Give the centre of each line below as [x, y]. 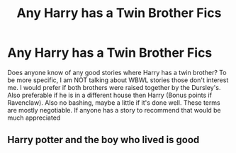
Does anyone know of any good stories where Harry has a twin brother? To [117, 72]
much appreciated [34, 118]
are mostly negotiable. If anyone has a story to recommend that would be [114, 110]
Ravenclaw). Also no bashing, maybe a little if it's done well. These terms [114, 102]
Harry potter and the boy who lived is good [103, 140]
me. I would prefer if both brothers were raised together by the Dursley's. [114, 87]
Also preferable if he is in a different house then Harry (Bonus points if [110, 95]
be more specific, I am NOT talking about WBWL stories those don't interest [118, 80]
